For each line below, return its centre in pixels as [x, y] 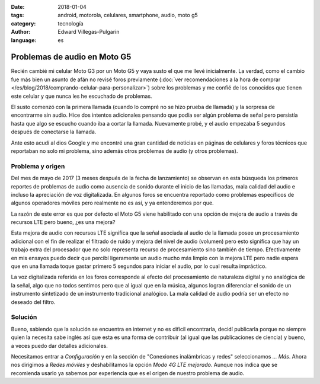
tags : [17, 15]
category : [23, 23]
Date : [18, 7]
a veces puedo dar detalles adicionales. [59, 345]
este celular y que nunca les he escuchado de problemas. [81, 96]
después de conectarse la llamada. [54, 132]
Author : [21, 32]
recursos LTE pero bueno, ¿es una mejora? [63, 222]
